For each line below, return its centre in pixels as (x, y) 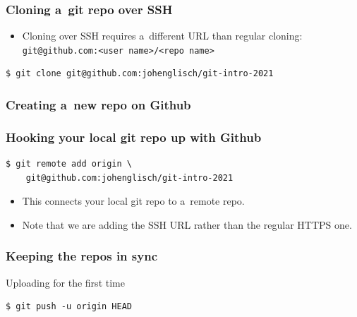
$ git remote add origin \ (69, 164)
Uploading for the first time (65, 282)
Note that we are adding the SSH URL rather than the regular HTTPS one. (187, 224)
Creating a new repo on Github (98, 104)
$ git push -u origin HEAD (69, 307)
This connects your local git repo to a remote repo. (133, 201)
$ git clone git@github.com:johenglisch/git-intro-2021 (140, 74)
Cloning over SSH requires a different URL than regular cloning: (162, 36)
